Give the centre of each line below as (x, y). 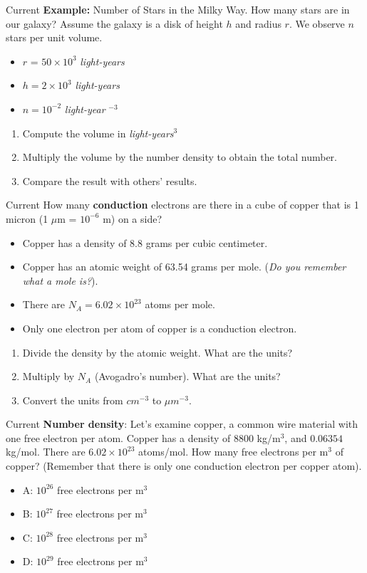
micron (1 (27, 218)
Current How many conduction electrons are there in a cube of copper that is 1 (182, 205)
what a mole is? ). (60, 280)
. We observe (317, 23)
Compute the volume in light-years (98, 133)
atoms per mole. (180, 304)
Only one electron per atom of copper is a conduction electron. (160, 328)
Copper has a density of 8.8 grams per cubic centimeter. (145, 242)
